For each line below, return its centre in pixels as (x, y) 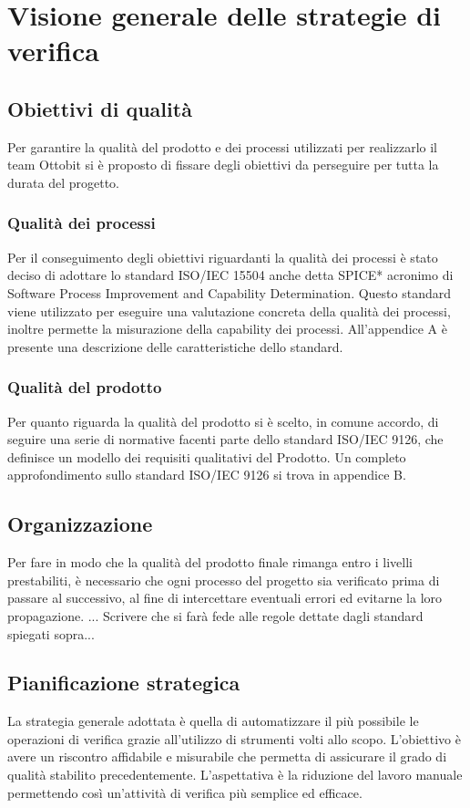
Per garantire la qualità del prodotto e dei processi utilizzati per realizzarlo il (223, 146)
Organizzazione (80, 524)
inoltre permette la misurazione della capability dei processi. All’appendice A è (227, 329)
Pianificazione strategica (124, 683)
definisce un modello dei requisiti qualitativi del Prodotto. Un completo (207, 456)
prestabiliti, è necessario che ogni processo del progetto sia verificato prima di (224, 580)
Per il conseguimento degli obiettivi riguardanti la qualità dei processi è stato (223, 257)
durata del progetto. (63, 182)
